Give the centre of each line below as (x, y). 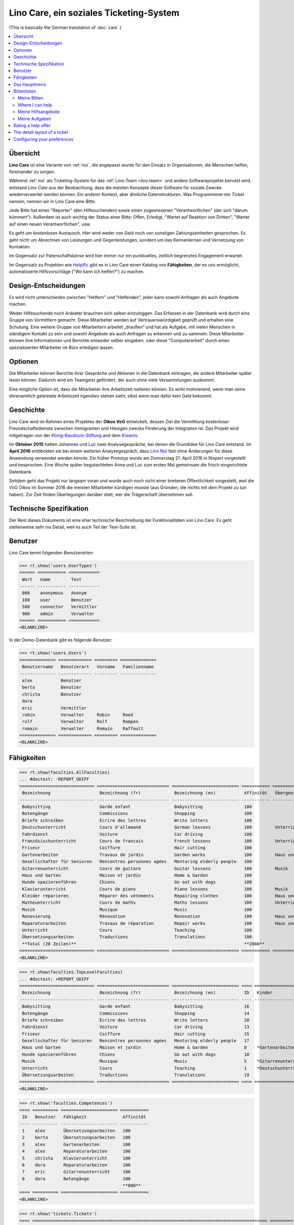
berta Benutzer (52, 687)
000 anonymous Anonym (54, 593)
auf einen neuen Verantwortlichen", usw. (50, 224)
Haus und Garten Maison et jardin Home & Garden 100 (137, 875)
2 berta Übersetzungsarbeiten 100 (76, 1138)
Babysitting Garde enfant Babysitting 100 (137, 807)
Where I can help (35, 105)
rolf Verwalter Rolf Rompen (80, 722)
